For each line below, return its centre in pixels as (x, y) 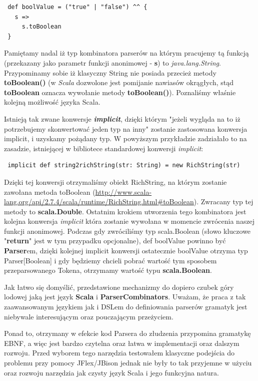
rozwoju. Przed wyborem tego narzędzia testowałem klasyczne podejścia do (119, 353)
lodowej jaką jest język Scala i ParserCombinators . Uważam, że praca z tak (125, 297)
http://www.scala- (123, 192)
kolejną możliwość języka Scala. (52, 102)
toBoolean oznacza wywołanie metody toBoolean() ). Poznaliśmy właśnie (120, 92)
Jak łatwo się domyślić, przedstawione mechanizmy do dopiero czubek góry (119, 287)
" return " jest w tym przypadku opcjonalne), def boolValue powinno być (115, 241)
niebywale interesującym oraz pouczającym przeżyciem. (89, 316)
